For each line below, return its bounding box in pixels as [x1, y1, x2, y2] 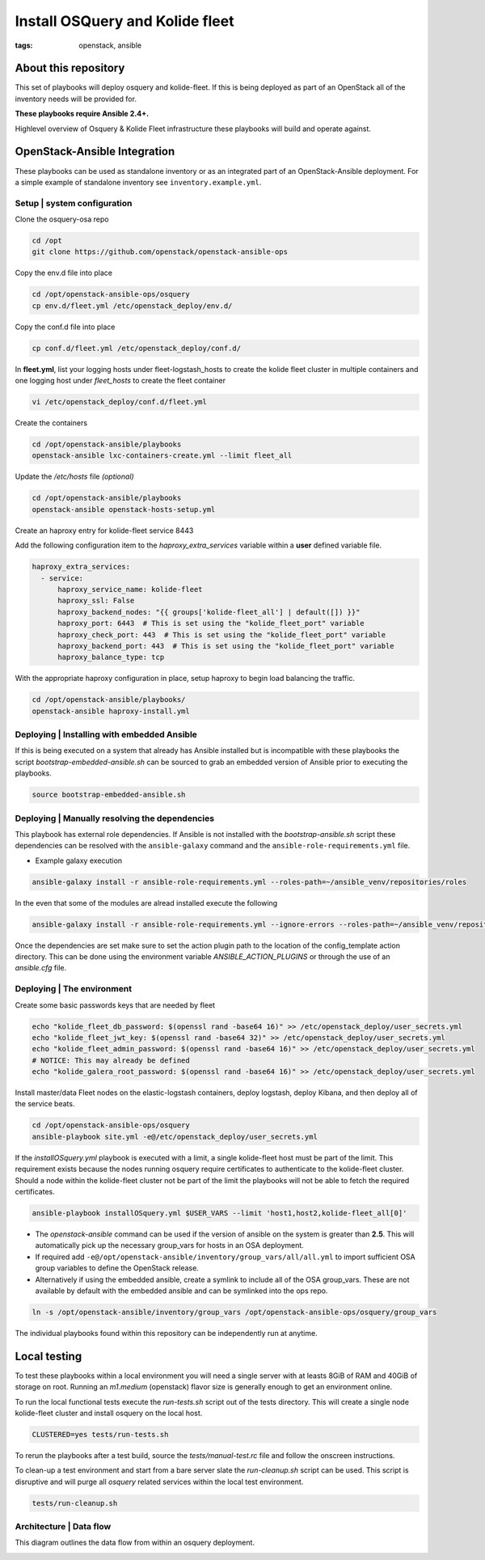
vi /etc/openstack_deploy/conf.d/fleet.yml [32, 397, 208, 407]
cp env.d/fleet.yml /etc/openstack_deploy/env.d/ [32, 301, 233, 311]
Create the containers [15, 418, 88, 428]
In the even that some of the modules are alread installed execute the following [15, 898, 278, 907]
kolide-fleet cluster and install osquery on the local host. [15, 1408, 203, 1418]
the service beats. [15, 1099, 75, 1109]
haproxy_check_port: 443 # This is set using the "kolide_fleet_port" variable [57, 630, 386, 639]
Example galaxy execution [35, 856, 123, 865]
